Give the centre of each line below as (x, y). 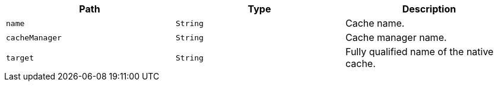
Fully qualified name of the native (419, 52)
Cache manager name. (396, 37)
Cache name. (375, 23)
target (20, 58)
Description (429, 9)
